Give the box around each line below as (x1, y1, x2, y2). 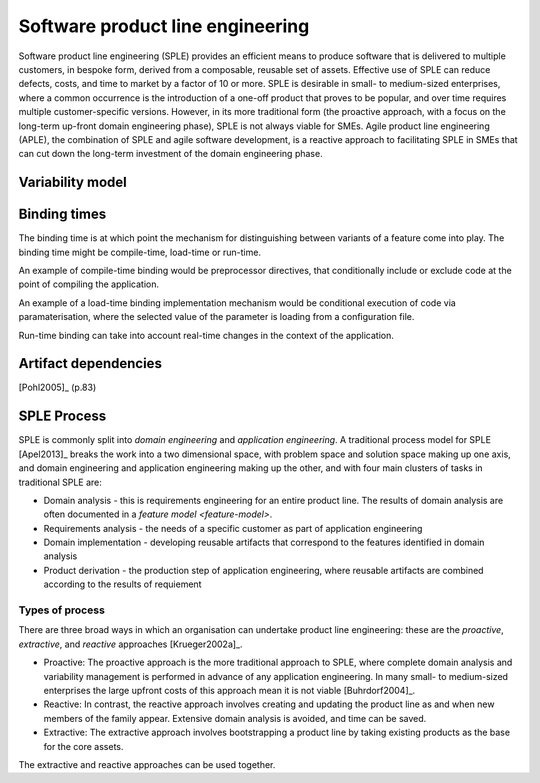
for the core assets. (43, 740, 124, 752)
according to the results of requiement (43, 578, 202, 590)
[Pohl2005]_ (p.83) (18, 381, 97, 394)
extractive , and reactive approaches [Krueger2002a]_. (18, 638, 244, 650)
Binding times (18, 206, 107, 223)
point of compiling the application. (18, 278, 160, 290)
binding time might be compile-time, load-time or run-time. (18, 246, 262, 258)
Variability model (18, 174, 127, 191)
